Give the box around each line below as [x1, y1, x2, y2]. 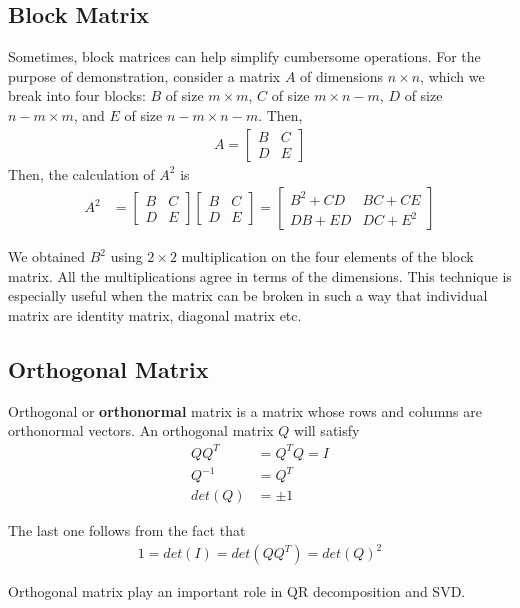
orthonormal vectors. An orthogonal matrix [8, 420, 274, 441]
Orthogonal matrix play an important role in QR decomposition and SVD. [8, 581, 466, 602]
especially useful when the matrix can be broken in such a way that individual [8, 285, 488, 306]
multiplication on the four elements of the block [181, 246, 474, 267]
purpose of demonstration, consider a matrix [8, 65, 281, 86]
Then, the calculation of [8, 163, 155, 184]
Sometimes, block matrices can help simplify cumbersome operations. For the [8, 46, 481, 67]
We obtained [8, 246, 86, 267]
